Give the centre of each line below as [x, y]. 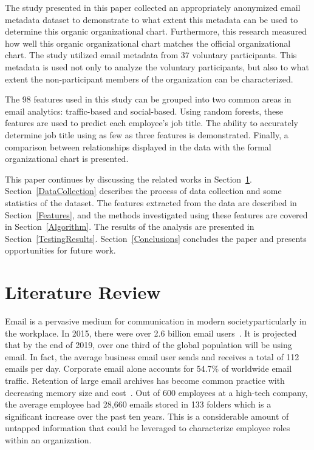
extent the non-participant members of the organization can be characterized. [149, 79]
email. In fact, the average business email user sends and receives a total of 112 [152, 356]
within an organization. [48, 439]
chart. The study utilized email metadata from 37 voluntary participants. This [151, 55]
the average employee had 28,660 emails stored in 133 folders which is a [138, 404]
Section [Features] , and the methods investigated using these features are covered [156, 214]
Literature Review [83, 292]
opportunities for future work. [60, 250]
